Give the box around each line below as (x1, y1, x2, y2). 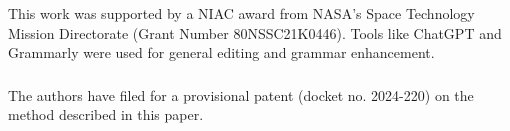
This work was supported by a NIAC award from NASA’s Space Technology (8, 2, 475, 23)
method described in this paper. (8, 104, 204, 125)
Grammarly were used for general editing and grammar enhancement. (8, 42, 435, 63)
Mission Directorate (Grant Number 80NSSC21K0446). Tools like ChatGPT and (8, 22, 502, 43)
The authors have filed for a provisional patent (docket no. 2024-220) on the (8, 84, 474, 105)
